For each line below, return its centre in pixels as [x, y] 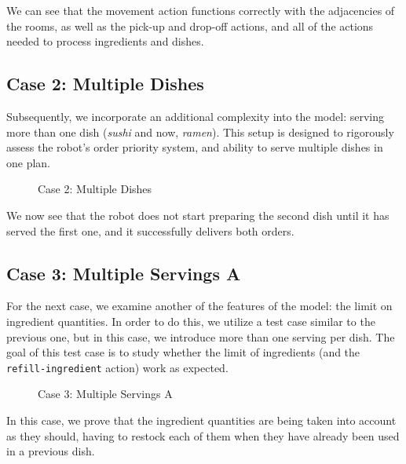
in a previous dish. [51, 451]
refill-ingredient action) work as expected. [117, 367]
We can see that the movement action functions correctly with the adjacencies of [201, 10]
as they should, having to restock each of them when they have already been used [203, 435]
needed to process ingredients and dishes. [105, 41]
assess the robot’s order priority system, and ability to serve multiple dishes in [195, 147]
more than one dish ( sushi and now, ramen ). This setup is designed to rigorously [200, 132]
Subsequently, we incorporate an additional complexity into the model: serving [195, 116]
